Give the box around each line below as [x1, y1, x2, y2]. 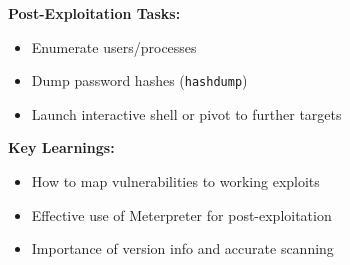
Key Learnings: [8, 137, 115, 158]
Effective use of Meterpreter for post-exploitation [31, 204, 332, 225]
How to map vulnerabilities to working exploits [31, 171, 320, 192]
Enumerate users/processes [31, 36, 197, 57]
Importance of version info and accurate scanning [31, 238, 334, 259]
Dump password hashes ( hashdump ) [31, 70, 248, 91]
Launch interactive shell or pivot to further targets [31, 103, 342, 124]
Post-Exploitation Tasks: [8, 3, 181, 23]
